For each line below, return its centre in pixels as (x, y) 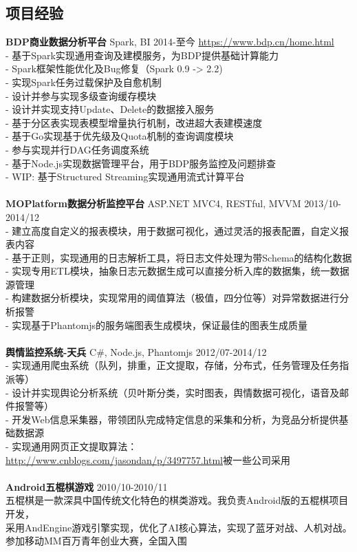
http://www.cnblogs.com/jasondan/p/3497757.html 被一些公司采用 (148, 459)
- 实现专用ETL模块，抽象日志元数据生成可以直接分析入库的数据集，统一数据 (177, 271)
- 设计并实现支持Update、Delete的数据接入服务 (110, 109)
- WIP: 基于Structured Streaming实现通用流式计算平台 (125, 177)
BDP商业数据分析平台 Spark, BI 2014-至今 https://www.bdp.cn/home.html (170, 42)
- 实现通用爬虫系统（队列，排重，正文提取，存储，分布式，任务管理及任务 (173, 365)
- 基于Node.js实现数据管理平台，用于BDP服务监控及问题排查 (141, 163)
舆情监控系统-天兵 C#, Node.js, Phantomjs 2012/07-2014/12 (136, 351)
